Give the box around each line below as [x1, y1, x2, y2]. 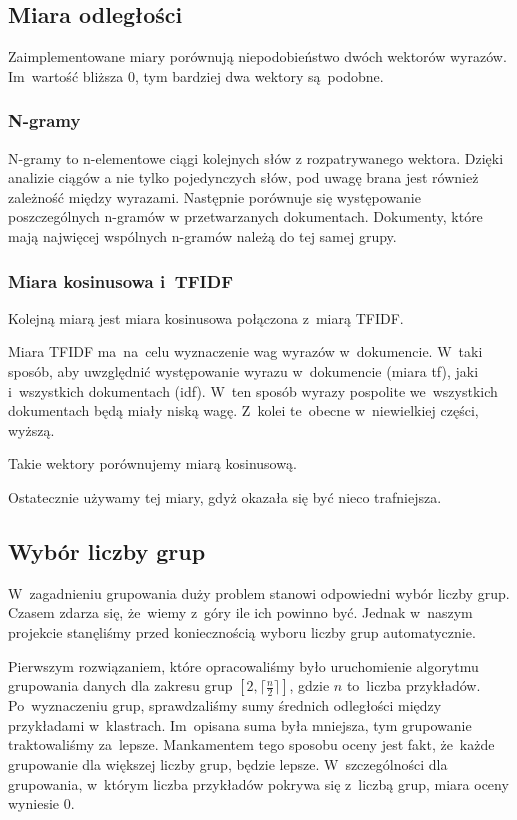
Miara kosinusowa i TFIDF [8, 268, 233, 293]
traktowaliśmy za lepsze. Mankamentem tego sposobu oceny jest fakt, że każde [8, 734, 495, 755]
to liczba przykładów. [346, 675, 481, 696]
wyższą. [8, 419, 55, 440]
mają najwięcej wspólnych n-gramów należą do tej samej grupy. [8, 225, 397, 246]
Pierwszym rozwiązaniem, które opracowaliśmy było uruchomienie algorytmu [8, 655, 479, 676]
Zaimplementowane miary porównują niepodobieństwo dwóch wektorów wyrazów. [8, 46, 507, 67]
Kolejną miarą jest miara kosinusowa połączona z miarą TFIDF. [8, 307, 404, 328]
